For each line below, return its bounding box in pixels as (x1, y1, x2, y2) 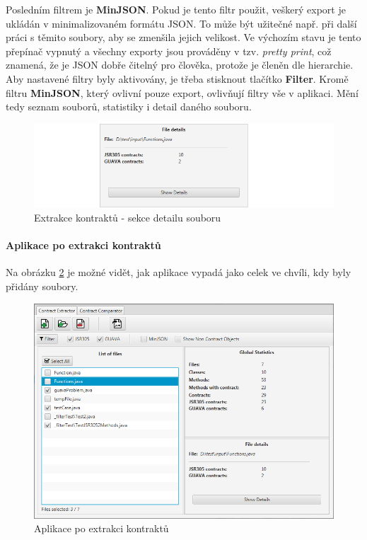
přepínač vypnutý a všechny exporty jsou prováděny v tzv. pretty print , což (6, 43, 332, 58)
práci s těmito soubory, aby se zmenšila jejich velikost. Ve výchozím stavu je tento (6, 30, 361, 45)
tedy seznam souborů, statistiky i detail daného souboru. (6, 99, 252, 114)
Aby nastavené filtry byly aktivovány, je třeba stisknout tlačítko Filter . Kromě (6, 71, 349, 86)
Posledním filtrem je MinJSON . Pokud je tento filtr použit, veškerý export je (6, 2, 346, 16)
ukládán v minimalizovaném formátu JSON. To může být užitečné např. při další (6, 16, 357, 30)
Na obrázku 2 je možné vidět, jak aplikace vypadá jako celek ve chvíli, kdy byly (6, 265, 351, 280)
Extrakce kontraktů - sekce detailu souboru (34, 210, 221, 225)
